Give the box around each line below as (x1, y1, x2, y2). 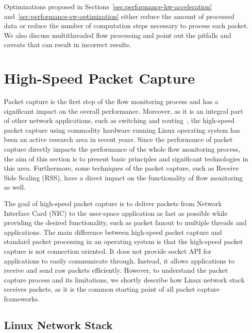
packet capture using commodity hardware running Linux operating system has (4, 124, 240, 135)
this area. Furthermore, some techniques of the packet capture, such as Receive (4, 163, 239, 173)
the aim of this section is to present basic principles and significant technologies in (4, 153, 249, 163)
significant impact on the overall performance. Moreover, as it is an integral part (4, 105, 243, 116)
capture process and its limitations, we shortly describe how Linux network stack (4, 274, 245, 284)
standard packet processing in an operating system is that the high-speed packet (4, 236, 243, 246)
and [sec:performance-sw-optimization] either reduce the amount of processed (4, 11, 235, 21)
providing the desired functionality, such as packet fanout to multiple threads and (4, 217, 247, 228)
